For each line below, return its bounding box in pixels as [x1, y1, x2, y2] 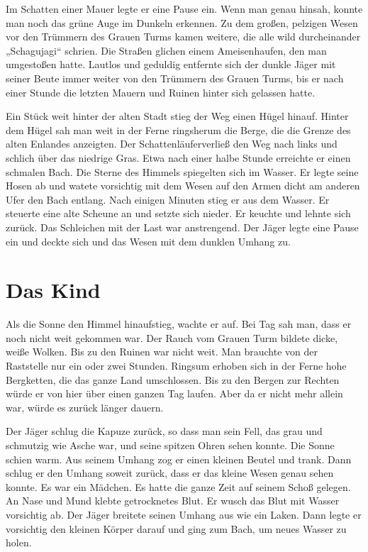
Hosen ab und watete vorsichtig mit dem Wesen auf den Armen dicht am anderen [6, 178, 360, 193]
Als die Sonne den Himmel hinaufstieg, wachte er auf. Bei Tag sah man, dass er [6, 316, 352, 331]
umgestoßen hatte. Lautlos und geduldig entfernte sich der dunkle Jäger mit [6, 57, 336, 72]
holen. [6, 535, 32, 550]
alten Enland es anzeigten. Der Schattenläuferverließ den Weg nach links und [6, 136, 338, 151]
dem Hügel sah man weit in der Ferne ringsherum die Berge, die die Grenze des [6, 122, 351, 137]
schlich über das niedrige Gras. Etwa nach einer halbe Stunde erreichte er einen [6, 150, 351, 165]
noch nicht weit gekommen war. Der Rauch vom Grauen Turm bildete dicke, [6, 330, 338, 345]
